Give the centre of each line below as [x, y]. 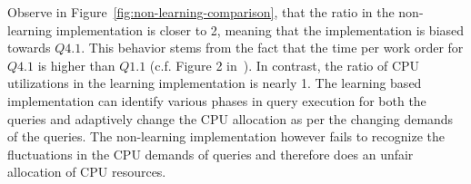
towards [29, 48]
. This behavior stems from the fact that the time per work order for [272, 48]
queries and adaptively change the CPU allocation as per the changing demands [230, 118]
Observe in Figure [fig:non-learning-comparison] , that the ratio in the [201, 12]
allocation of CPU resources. [87, 172]
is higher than [76, 65]
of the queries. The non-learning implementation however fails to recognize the [226, 136]
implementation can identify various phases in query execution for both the [217, 100]
